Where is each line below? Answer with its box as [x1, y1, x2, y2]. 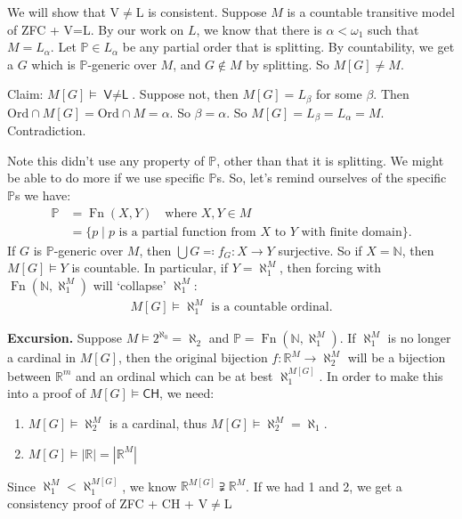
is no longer [387, 328, 451, 347]
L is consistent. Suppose [135, 3, 267, 20]
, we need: [159, 384, 215, 402]
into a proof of [7, 384, 85, 402]
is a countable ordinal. [211, 301, 333, 314]
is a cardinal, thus [109, 414, 207, 433]
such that [368, 20, 419, 38]
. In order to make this [319, 366, 443, 385]
